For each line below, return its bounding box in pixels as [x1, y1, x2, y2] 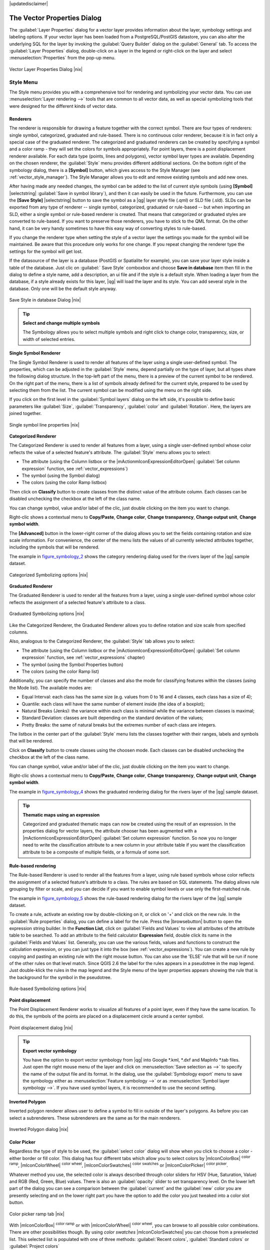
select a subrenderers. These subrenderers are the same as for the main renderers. [9, 1115, 181, 1121]
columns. [9, 629, 28, 635]
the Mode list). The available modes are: [9, 684, 92, 690]
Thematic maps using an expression [22, 811, 100, 817]
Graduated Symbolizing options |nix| [9, 610, 84, 617]
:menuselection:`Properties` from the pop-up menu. [9, 55, 116, 61]
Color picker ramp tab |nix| [9, 1210, 64, 1217]
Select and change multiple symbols [22, 320, 100, 326]
